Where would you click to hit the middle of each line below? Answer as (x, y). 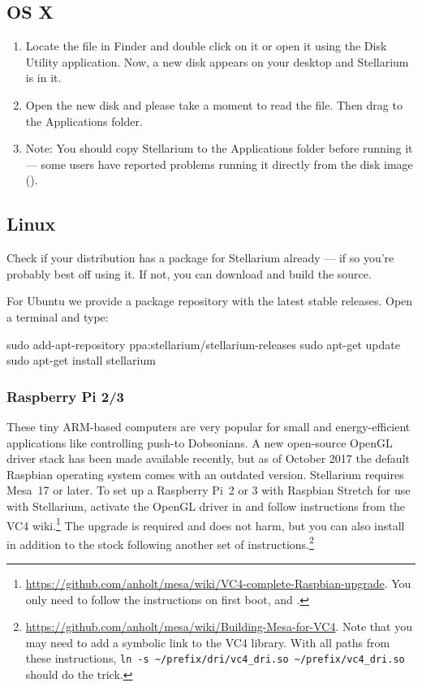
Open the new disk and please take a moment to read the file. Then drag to (214, 104)
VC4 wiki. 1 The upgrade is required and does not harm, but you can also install (206, 524)
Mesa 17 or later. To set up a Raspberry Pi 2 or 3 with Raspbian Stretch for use (209, 490)
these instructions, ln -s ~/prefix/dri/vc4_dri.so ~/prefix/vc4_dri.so (215, 658)
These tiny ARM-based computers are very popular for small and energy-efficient (209, 426)
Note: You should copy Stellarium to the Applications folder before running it (219, 148)
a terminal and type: (58, 316)
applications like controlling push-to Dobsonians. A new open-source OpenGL (200, 442)
